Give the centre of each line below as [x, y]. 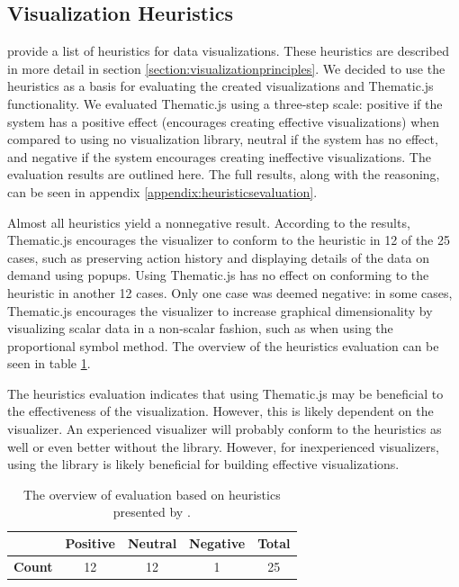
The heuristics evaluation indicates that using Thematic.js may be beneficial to [225, 393]
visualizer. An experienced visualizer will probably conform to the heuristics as [225, 429]
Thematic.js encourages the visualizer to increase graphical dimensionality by [220, 310]
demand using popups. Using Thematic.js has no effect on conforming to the [218, 275]
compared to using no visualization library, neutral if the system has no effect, [223, 139]
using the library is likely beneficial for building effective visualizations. [203, 464]
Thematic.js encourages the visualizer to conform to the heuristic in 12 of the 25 [229, 240]
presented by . [152, 512]
